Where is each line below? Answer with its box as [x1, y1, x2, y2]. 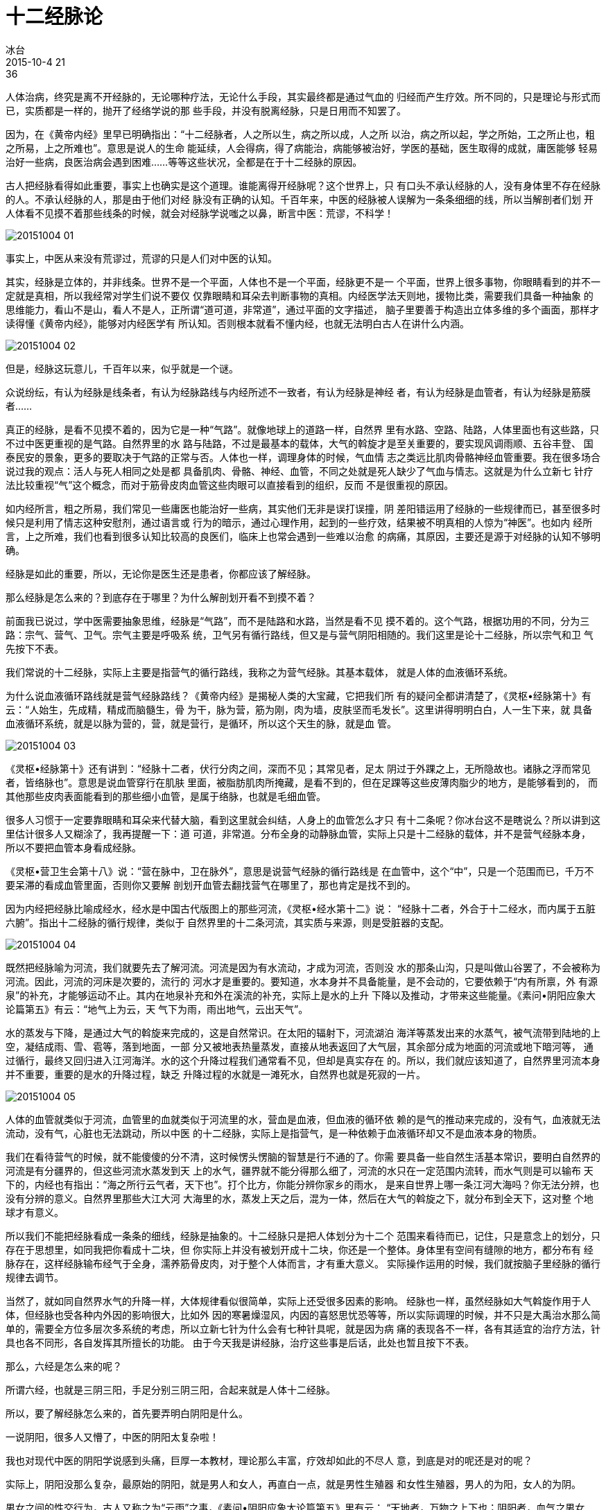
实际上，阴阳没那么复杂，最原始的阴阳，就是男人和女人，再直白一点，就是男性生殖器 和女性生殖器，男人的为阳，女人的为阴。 [6, 1477, 581, 1490]
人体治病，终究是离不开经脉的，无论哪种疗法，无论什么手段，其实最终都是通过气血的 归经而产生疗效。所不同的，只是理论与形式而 [6, 90, 600, 103]
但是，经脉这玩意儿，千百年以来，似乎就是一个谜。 [6, 362, 239, 374]
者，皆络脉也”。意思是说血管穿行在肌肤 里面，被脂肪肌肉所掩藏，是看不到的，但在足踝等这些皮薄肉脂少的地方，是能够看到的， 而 [6, 776, 598, 788]
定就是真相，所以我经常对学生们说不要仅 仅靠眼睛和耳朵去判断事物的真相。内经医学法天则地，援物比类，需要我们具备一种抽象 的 [6, 289, 594, 302]
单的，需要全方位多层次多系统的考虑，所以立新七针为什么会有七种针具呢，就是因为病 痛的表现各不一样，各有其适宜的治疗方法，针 [6, 1322, 600, 1335]
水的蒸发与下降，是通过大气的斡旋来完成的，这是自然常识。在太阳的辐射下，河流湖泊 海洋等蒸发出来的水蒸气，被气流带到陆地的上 [6, 1026, 600, 1039]
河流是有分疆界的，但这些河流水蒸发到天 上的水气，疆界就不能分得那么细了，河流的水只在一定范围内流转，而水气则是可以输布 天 [6, 1164, 594, 1177]
